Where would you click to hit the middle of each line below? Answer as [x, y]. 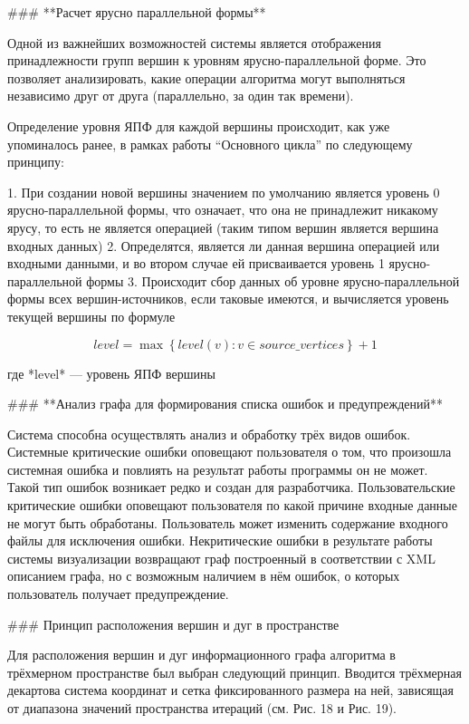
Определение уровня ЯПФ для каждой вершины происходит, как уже [199, 125]
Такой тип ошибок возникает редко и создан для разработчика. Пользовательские [231, 487]
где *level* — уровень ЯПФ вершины [111, 373]
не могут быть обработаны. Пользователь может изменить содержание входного [228, 522]
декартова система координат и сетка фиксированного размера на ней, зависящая [231, 690]
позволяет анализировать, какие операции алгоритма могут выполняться [206, 77]
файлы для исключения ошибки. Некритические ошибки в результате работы [220, 541]
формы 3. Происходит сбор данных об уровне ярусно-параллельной [273, 280]
